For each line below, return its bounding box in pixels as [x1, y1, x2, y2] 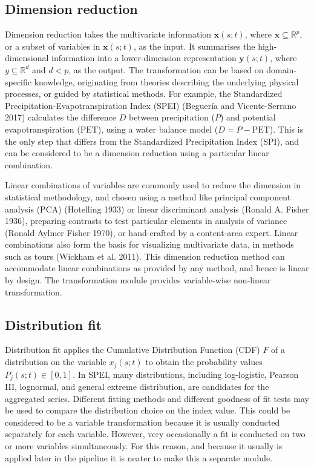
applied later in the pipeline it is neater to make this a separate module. [5, 451, 273, 464]
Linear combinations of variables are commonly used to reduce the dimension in [5, 179, 301, 191]
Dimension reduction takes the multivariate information [5, 28, 212, 41]
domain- [266, 63, 297, 76]
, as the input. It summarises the [133, 39, 255, 52]
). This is [269, 122, 304, 135]
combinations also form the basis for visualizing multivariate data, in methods [5, 238, 294, 251]
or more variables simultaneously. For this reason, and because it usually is [5, 439, 283, 452]
